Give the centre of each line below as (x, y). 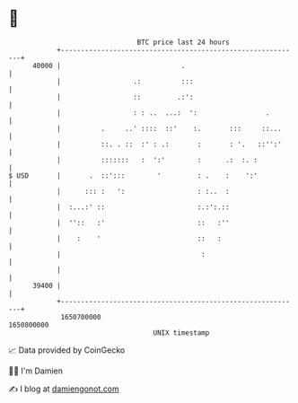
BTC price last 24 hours (183, 42)
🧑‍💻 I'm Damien (36, 371)
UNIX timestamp (181, 333)
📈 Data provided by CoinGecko (67, 350)
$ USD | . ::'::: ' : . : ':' (133, 175)
